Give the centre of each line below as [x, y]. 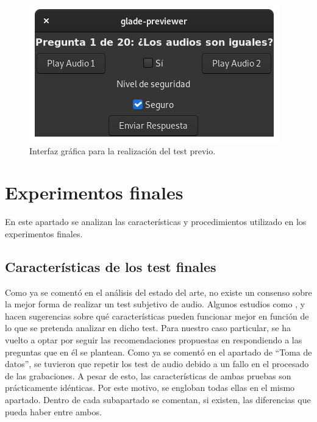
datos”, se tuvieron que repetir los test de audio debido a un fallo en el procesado [157, 364]
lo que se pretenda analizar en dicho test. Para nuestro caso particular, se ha [148, 328]
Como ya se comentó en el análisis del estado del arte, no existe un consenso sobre [158, 292]
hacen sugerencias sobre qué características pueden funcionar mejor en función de [157, 316]
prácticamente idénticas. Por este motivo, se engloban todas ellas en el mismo [150, 388]
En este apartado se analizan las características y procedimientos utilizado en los [156, 222]
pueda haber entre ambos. [53, 411]
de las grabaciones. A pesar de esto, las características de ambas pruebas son [148, 375]
